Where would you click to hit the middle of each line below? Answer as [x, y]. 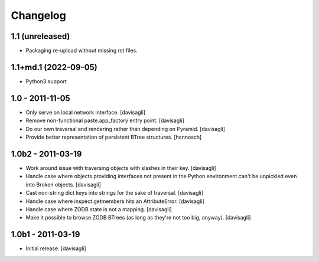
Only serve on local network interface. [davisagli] [86, 112]
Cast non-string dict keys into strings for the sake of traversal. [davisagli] [115, 193]
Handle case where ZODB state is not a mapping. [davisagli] [99, 209]
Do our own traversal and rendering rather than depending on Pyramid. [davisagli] [126, 129]
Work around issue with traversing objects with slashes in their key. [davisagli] [121, 168]
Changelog [38, 15]
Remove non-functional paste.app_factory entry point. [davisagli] [105, 120]
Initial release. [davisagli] [56, 248]
